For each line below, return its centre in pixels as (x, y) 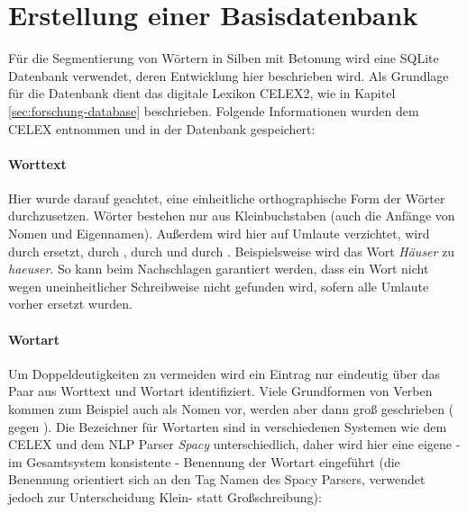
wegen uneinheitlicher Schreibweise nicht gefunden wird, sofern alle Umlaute (219, 286)
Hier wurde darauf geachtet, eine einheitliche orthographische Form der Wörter (227, 198)
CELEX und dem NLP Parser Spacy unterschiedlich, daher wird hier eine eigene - (234, 444)
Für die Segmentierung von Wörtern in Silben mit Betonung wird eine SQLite (224, 58)
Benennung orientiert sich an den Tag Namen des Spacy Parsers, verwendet (217, 479)
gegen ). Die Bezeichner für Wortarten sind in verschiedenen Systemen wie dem (228, 426)
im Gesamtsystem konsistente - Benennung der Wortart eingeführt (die (204, 461)
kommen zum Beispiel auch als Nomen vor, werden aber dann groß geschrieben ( (231, 409)
